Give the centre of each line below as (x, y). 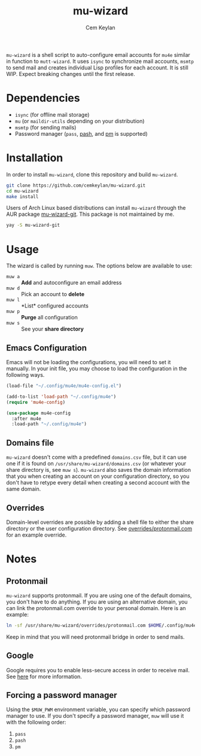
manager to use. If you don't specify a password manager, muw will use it (95, 716)
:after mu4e (27, 419)
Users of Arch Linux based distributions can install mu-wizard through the (96, 208)
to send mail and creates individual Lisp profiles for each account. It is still (97, 68)
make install (22, 196)
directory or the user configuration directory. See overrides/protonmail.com (99, 528)
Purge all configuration (49, 318)
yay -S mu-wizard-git (33, 225)
